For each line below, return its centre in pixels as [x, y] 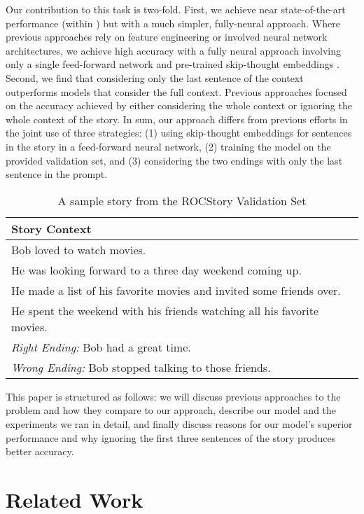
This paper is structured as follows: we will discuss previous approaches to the [173, 396]
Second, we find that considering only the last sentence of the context [155, 77]
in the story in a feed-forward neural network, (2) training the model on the [168, 146]
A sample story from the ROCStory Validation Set [182, 200]
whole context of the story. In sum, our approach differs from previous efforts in [177, 119]
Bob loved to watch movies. [79, 249]
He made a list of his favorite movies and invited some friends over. [176, 290]
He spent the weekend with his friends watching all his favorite [165, 310]
